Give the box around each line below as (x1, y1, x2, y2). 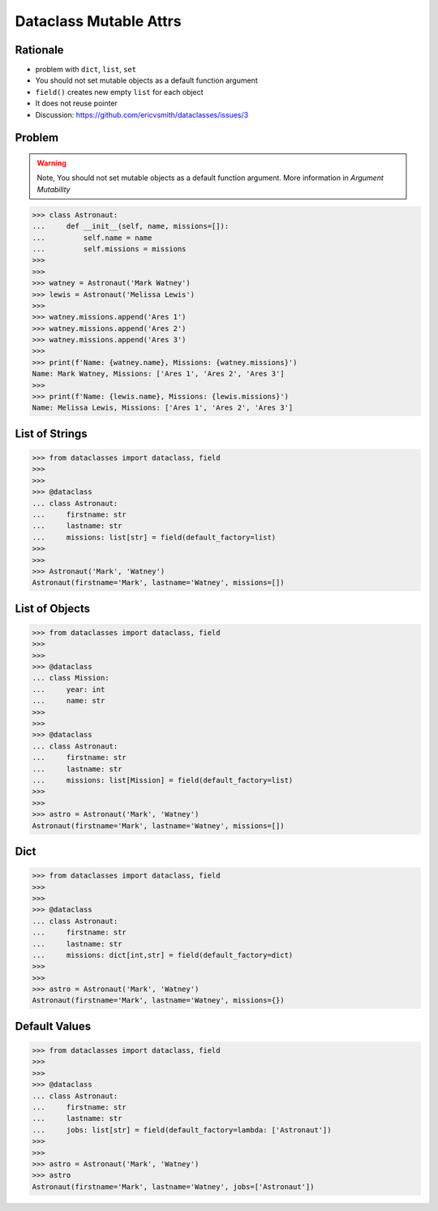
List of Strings (15, 427, 88, 440)
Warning (36, 158, 67, 168)
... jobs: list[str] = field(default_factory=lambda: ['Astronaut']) (32, 1125, 332, 1135)
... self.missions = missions (32, 244, 187, 253)
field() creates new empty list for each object (35, 87, 204, 97)
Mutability (36, 184, 71, 194)
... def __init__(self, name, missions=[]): (32, 221, 230, 231)
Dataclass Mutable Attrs (15, 12, 182, 30)
